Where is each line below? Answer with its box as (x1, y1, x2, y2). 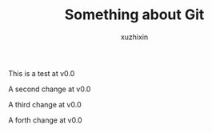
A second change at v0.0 (8, 84, 91, 94)
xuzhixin (120, 32, 149, 42)
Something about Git (64, 6, 205, 24)
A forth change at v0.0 (8, 115, 82, 125)
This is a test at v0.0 (8, 68, 75, 78)
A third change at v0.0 (8, 99, 82, 109)
